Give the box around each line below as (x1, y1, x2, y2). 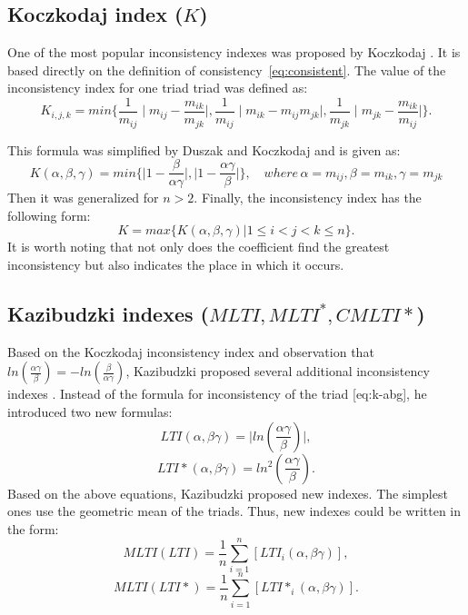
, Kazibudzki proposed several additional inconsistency (125, 362, 430, 381)
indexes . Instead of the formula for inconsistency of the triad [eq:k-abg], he (7, 384, 427, 403)
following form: (7, 205, 91, 224)
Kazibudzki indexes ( (7, 299, 209, 327)
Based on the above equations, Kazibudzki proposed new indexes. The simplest (7, 483, 448, 502)
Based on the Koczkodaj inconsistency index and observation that (7, 342, 374, 361)
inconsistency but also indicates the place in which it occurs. (7, 254, 344, 273)
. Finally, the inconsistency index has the (194, 188, 422, 207)
